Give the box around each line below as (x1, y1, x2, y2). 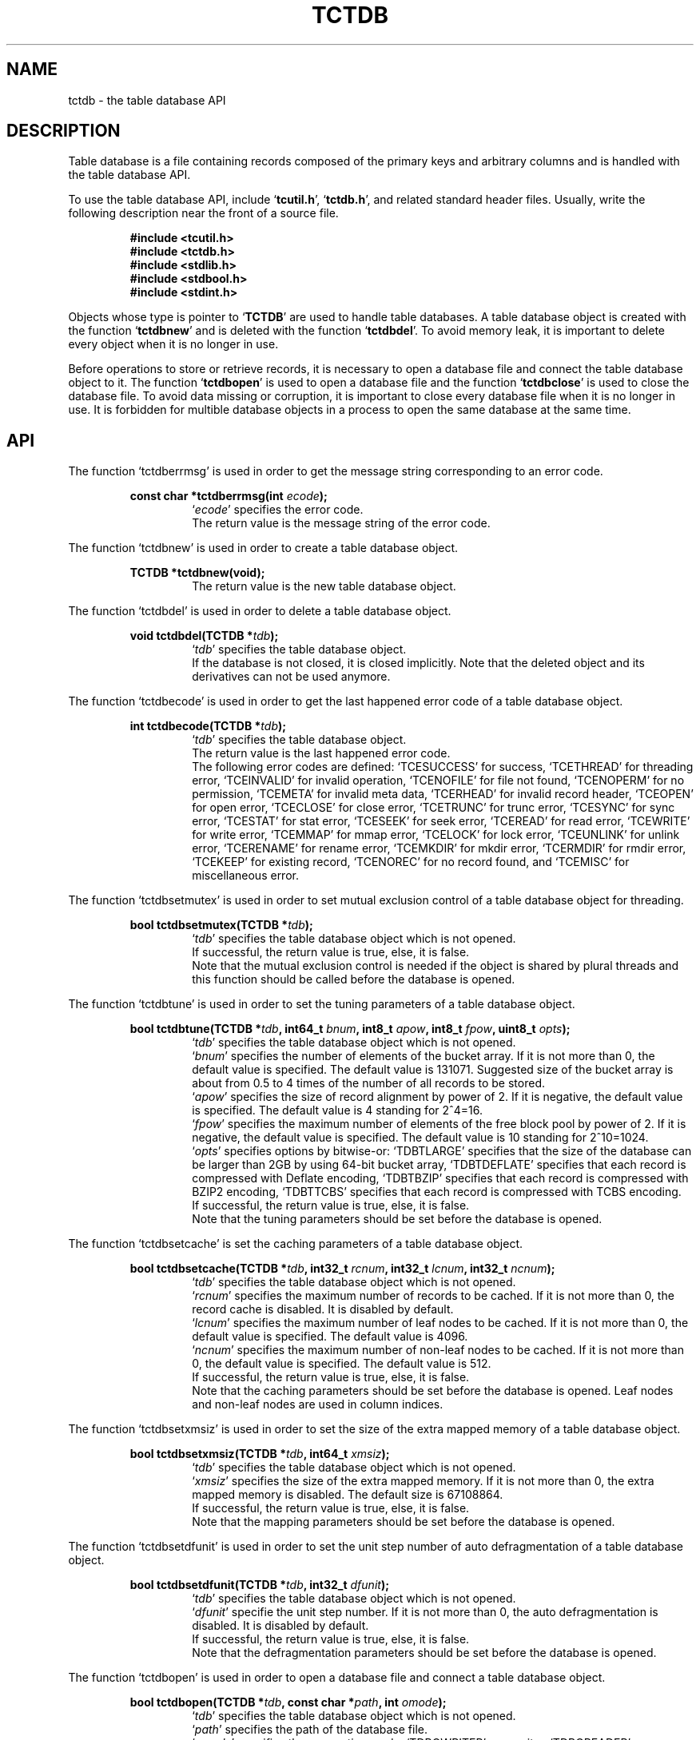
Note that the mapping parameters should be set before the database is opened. (192, 1515, 615, 1529)
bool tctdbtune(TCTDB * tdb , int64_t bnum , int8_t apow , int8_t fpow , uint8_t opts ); (129, 1022, 571, 1036)
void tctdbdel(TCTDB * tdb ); (129, 629, 279, 643)
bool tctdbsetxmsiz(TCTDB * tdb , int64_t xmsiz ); (129, 1447, 390, 1461)
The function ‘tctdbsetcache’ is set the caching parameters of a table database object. (68, 1237, 523, 1251)
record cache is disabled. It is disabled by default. (192, 1302, 454, 1317)
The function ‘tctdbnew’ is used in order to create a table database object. (68, 541, 459, 555)
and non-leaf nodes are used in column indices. (192, 1397, 443, 1412)
